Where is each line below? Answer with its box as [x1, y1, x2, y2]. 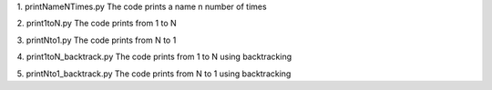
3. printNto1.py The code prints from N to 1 [16, 35, 177, 45]
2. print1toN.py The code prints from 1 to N [16, 18, 177, 29]
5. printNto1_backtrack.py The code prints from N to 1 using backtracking [16, 68, 292, 79]
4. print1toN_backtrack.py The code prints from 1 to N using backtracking [16, 51, 292, 63]
